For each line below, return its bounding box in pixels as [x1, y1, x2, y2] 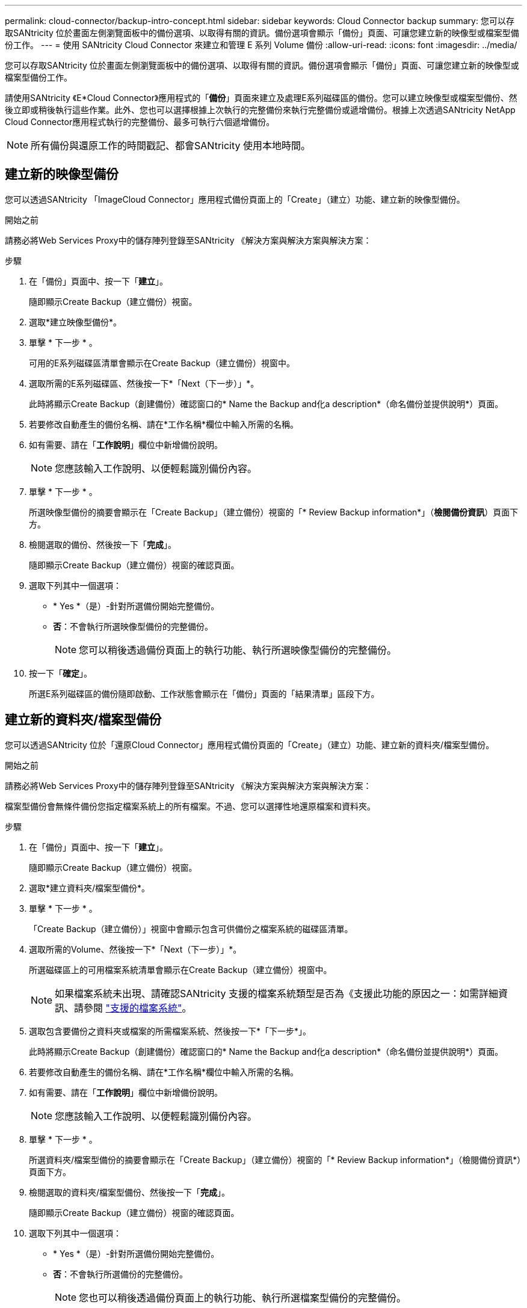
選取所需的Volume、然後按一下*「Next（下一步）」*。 [29, 944, 242, 954]
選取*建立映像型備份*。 [29, 316, 122, 327]
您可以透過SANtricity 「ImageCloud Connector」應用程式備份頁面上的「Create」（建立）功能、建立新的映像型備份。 [5, 194, 465, 204]
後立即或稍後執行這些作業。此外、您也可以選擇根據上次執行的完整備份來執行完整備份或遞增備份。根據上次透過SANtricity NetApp [5, 105, 516, 115]
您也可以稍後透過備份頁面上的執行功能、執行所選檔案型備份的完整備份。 [79, 1291, 407, 1304]
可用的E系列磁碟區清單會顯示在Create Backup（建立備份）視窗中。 [29, 357, 295, 368]
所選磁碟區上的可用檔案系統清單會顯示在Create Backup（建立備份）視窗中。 [29, 964, 332, 975]
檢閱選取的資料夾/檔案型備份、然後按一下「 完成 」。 [29, 1187, 230, 1197]
